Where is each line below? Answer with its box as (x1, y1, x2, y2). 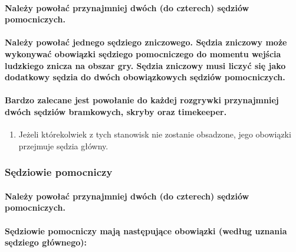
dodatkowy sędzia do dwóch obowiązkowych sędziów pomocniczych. (5, 71, 285, 83)
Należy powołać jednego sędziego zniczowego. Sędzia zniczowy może (5, 36, 287, 48)
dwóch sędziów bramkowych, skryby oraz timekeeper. (5, 105, 227, 117)
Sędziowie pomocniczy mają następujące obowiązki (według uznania (5, 224, 287, 237)
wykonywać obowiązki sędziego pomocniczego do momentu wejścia (5, 47, 281, 60)
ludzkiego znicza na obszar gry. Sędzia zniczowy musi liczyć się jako (5, 59, 286, 71)
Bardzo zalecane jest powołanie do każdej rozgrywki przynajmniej (5, 94, 279, 106)
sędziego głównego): (5, 236, 87, 248)
